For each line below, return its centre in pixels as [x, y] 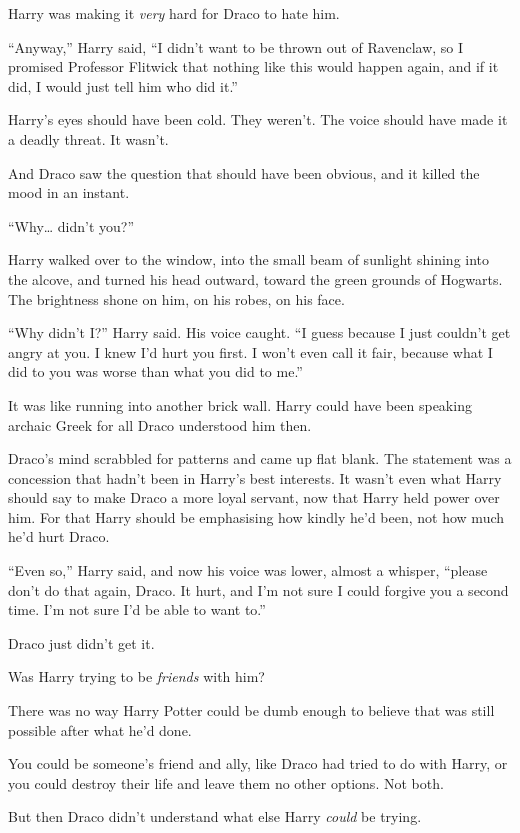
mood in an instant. [69, 192]
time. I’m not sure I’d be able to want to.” [137, 609]
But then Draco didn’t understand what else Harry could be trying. [215, 816]
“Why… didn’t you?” [71, 225]
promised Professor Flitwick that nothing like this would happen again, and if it [253, 66]
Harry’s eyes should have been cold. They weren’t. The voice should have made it [258, 119]
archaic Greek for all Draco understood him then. [160, 424]
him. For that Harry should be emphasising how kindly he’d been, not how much [256, 516]
